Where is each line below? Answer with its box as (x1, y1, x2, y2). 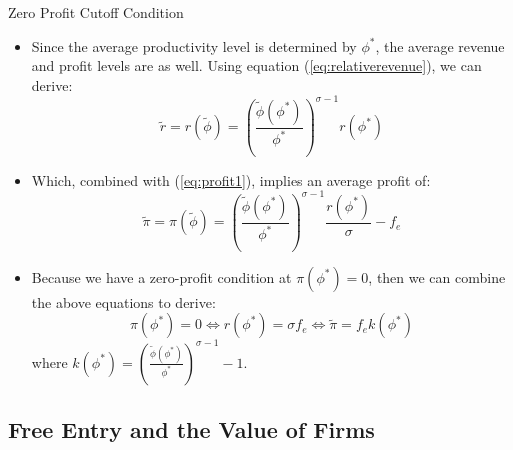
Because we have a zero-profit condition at (31, 266, 292, 287)
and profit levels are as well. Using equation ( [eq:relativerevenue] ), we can (31, 55, 482, 76)
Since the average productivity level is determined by (31, 35, 357, 56)
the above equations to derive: (31, 291, 216, 312)
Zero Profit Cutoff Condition (8, 2, 184, 22)
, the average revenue (375, 35, 505, 56)
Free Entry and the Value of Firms (8, 414, 375, 445)
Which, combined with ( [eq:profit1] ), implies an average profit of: (31, 169, 431, 190)
